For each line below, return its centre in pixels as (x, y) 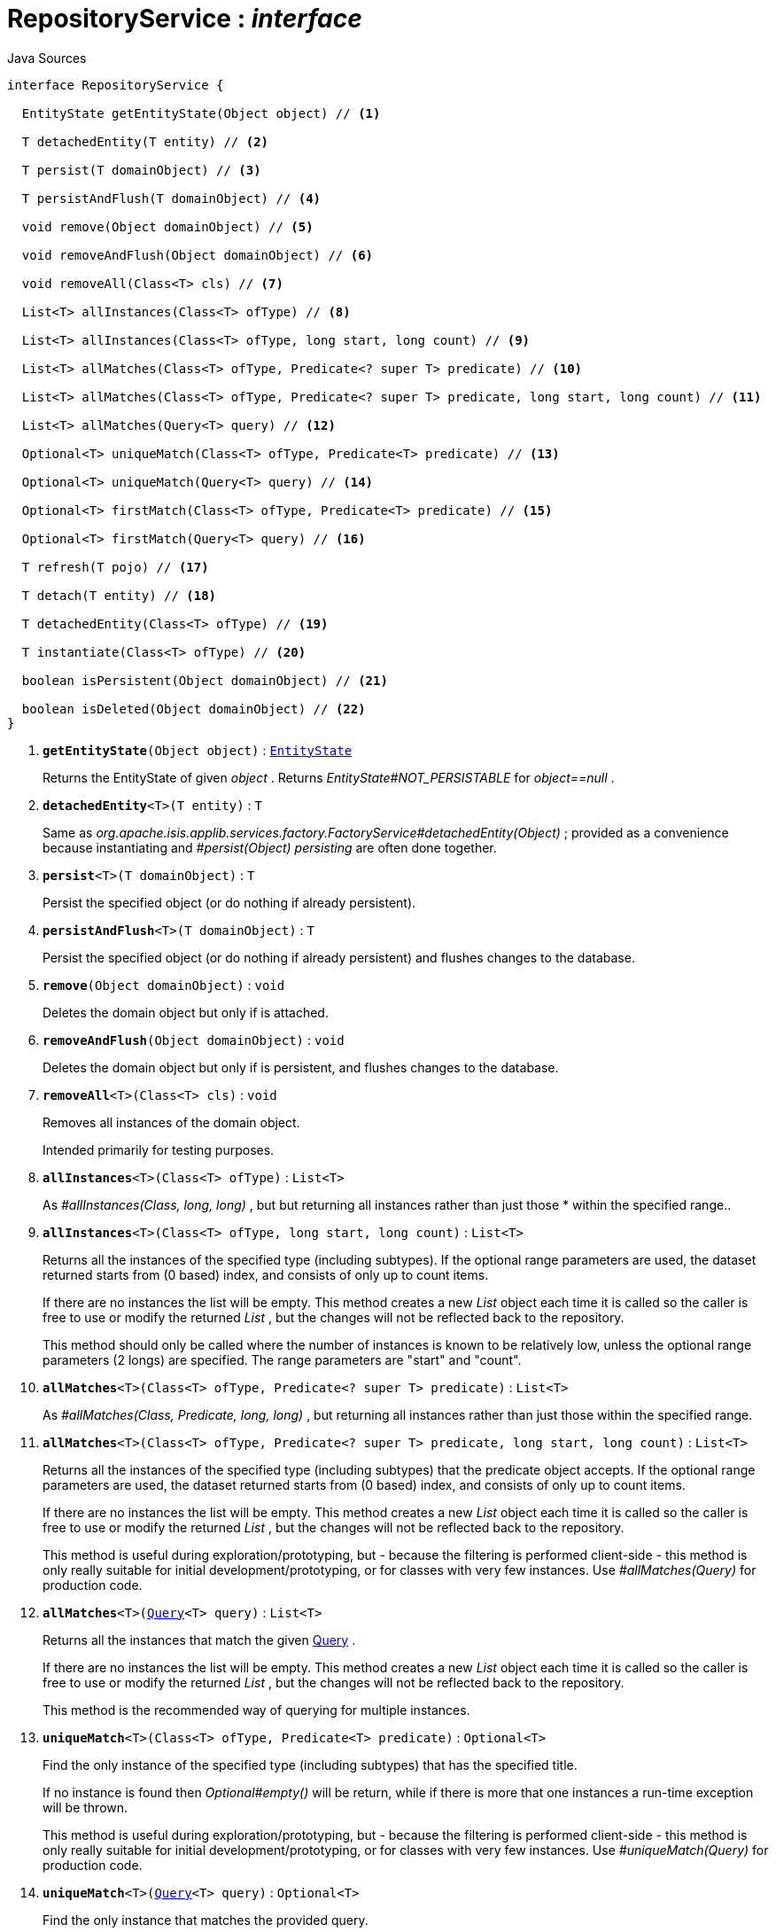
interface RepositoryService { (116, 85)
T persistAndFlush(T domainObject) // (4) (171, 198)
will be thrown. (85, 1807)
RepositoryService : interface (185, 19)
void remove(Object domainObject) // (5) (167, 226)
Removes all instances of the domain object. (171, 1122)
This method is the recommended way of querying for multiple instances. (256, 1710)
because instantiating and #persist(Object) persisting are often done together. (270, 847)
